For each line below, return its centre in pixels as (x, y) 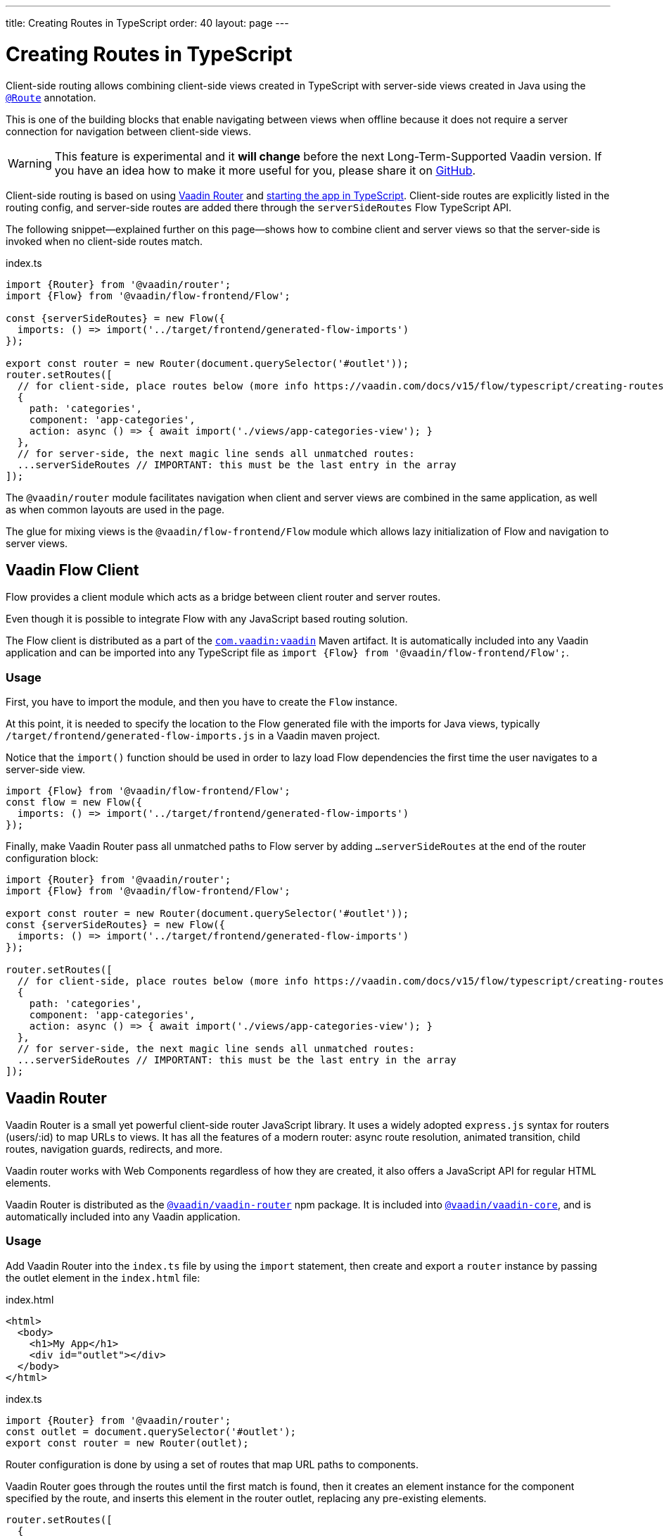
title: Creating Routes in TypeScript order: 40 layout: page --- (147, 23)
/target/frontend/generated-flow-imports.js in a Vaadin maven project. (193, 736)
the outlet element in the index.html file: (103, 1277)
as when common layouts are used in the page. (115, 509)
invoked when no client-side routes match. (104, 241)
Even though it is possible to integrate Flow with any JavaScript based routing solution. (207, 619)
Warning (30, 163)
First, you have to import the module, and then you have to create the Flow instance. (202, 702)
